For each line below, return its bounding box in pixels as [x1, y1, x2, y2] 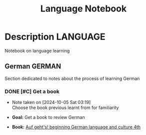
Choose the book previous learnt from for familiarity [11, 104, 119, 110]
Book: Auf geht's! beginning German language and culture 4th [11, 124, 141, 130]
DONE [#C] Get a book [4, 88, 59, 95]
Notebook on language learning [4, 47, 70, 53]
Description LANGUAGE [4, 31, 105, 42]
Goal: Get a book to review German [11, 114, 85, 120]
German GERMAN [4, 62, 61, 70]
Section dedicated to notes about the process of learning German [4, 75, 140, 81]
